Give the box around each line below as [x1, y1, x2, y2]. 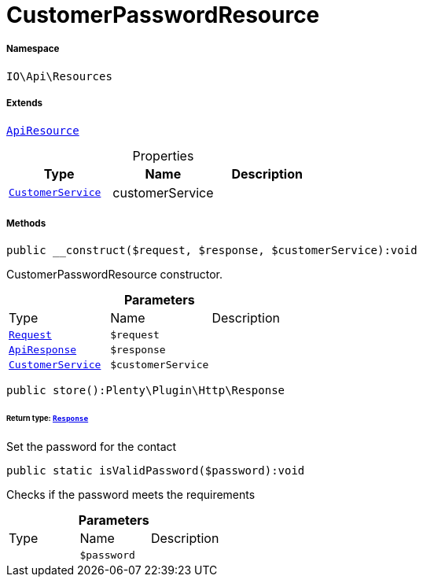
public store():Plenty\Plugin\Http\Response [6, 384, 285, 397]
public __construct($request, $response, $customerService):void [6, 244, 417, 257]
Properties [132, 147, 194, 164]
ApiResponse [9, 344, 77, 356]
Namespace [6, 43, 60, 55]
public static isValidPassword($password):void [6, 464, 305, 478]
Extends [6, 98, 43, 109]
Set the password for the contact [6, 440, 177, 454]
